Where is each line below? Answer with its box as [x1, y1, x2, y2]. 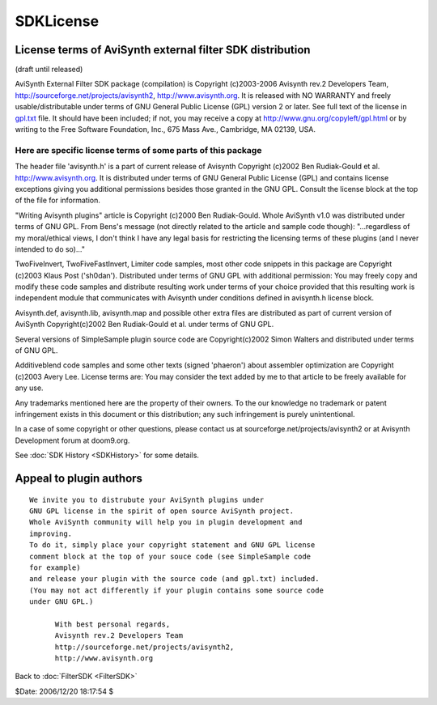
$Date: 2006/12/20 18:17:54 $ [15, 686, 113, 696]
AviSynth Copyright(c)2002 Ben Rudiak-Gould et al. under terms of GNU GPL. [15, 320, 274, 329]
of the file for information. [15, 195, 101, 206]
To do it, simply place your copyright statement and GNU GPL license [29, 541, 316, 550]
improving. [29, 529, 73, 538]
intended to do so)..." [15, 244, 85, 254]
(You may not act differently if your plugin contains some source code [29, 585, 324, 595]
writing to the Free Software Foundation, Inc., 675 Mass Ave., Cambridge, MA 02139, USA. [15, 125, 316, 134]
